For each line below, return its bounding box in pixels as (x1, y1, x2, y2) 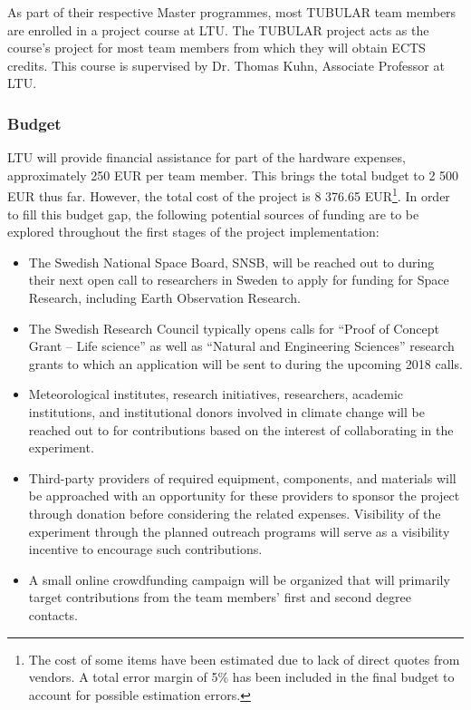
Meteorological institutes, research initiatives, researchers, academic (28, 384, 404, 404)
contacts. (28, 605, 78, 624)
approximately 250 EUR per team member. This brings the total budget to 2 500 (7, 165, 459, 184)
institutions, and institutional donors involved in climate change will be (28, 402, 425, 421)
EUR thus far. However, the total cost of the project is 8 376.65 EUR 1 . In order (7, 184, 450, 206)
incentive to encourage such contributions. (28, 540, 263, 559)
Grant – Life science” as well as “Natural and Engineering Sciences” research (28, 336, 455, 355)
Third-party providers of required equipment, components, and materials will (28, 468, 457, 487)
